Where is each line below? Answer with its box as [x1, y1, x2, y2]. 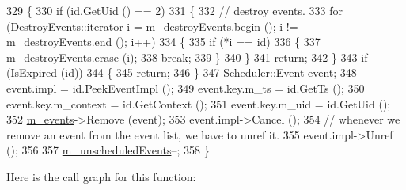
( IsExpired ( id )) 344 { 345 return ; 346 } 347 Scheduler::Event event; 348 [6, 64, 357, 81]
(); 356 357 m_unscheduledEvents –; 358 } [6, 142, 210, 158]
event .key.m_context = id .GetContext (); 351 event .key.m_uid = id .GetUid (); [6, 95, 391, 112]
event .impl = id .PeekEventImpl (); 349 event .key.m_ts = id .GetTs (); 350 [6, 79, 365, 96]
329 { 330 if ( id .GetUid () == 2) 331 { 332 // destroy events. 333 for [6, 2, 343, 18]
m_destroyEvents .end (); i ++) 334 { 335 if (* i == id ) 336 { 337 [6, 33, 321, 50]
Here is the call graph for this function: [6, 168, 196, 184]
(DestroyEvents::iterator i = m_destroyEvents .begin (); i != [6, 17, 298, 34]
